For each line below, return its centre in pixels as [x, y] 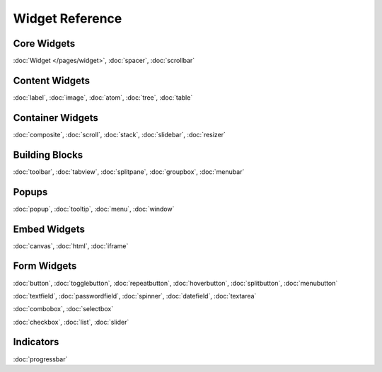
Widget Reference [68, 18]
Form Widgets [45, 266]
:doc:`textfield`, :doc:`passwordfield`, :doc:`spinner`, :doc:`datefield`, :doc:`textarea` [135, 296]
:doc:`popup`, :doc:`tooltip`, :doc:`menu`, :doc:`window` [94, 209]
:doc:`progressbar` [40, 359]
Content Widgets [52, 80]
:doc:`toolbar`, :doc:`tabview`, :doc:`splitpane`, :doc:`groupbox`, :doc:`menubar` [129, 172]
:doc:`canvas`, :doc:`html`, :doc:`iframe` [71, 246]
